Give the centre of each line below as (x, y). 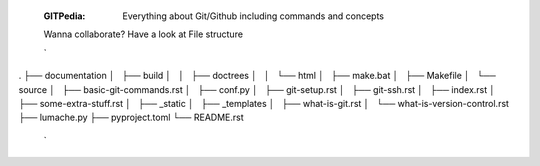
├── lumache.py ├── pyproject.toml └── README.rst (131, 117)
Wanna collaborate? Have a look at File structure (143, 34)
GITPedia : (64, 16)
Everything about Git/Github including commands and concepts (253, 16)
